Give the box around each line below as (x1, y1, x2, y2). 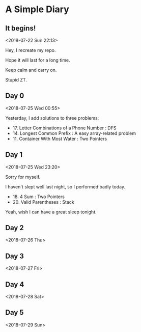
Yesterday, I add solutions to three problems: (5, 115, 99, 121)
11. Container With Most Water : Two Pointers (12, 135, 107, 142)
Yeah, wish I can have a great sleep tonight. (5, 209, 97, 215)
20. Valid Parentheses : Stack (12, 199, 75, 205)
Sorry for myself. (5, 174, 41, 180)
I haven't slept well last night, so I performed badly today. (5, 183, 126, 189)
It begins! (5, 24, 36, 33)
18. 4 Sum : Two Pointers (12, 193, 65, 200)
